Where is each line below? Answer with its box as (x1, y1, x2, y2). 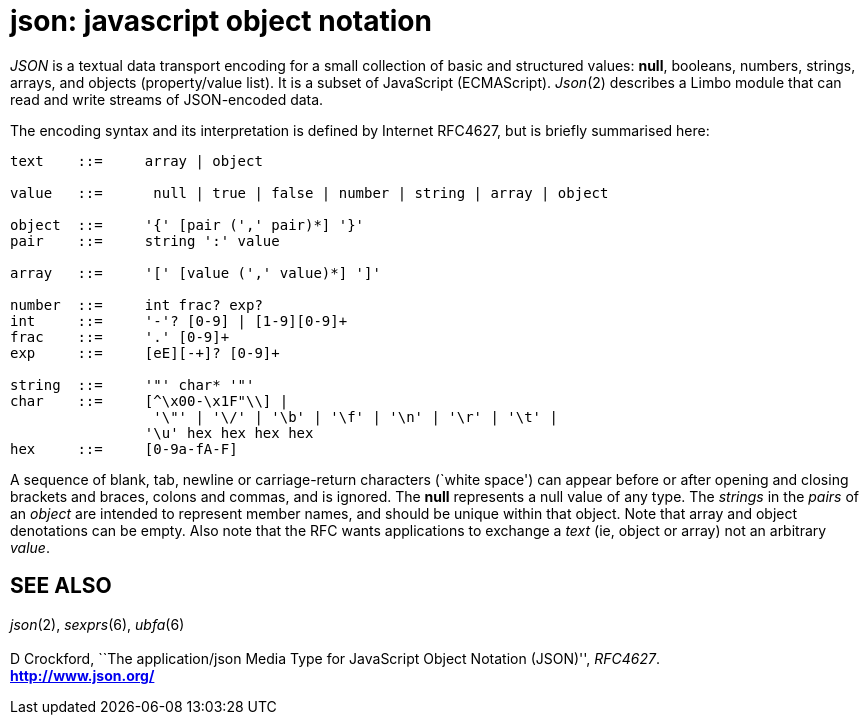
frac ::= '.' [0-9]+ (10, 328, 230, 345)
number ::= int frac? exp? (10, 296, 263, 313)
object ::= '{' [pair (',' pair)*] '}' (10, 216, 365, 233)
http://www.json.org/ (10, 666, 155, 684)
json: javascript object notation (10, 4, 432, 38)
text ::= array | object (10, 152, 263, 169)
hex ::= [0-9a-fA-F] (10, 440, 238, 457)
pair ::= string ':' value (10, 232, 280, 249)
